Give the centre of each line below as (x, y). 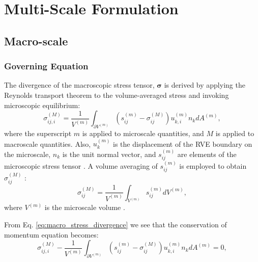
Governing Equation (46, 66)
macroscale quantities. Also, (48, 143)
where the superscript (38, 133)
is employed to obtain (213, 166)
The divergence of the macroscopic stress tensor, (79, 85)
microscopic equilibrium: (42, 105)
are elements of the (207, 154)
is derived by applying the (205, 85)
